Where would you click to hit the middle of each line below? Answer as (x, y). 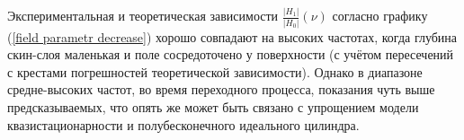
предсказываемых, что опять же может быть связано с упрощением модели (213, 107)
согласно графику (380, 16)
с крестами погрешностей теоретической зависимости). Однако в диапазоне (215, 71)
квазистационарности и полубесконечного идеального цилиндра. (183, 124)
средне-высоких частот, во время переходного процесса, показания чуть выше (221, 89)
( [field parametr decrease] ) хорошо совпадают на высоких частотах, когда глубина (232, 36)
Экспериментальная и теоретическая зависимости (143, 16)
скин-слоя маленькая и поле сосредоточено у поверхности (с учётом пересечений (231, 54)
